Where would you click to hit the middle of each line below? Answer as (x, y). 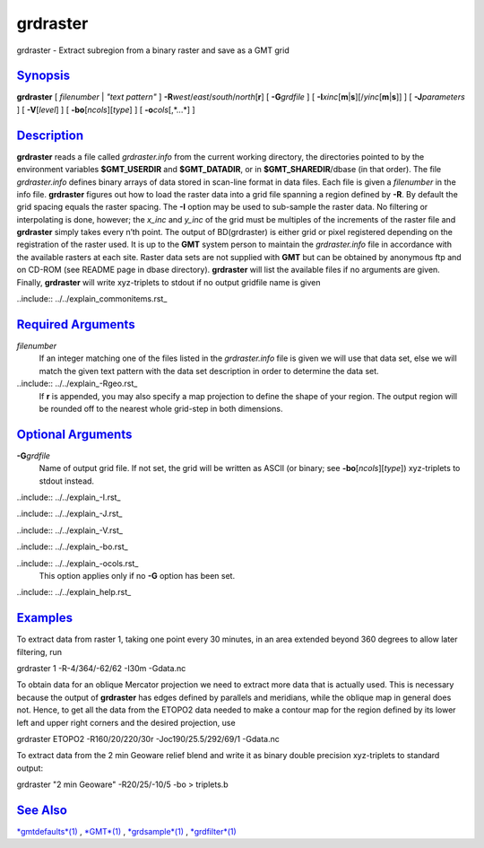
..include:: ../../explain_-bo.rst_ (73, 546)
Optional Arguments (74, 434)
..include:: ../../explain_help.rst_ (74, 592)
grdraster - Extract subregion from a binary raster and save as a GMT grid (153, 50)
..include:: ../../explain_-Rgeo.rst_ (77, 384)
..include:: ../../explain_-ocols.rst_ (78, 563)
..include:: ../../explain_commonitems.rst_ (92, 299)
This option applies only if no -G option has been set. (137, 575)
